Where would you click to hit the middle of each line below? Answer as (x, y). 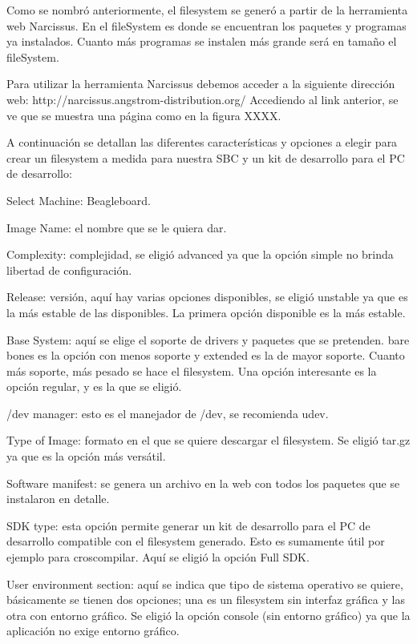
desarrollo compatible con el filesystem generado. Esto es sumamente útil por (196, 541)
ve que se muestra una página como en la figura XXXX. (144, 115)
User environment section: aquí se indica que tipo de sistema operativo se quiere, (205, 584)
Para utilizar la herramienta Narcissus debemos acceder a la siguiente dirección (201, 84)
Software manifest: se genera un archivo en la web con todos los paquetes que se (203, 483)
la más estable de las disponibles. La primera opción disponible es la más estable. (206, 312)
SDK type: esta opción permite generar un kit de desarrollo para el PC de (188, 525)
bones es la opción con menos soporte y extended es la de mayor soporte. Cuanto (206, 355)
